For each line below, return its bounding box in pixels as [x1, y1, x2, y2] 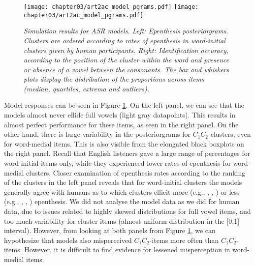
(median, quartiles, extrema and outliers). [24, 83, 150, 93]
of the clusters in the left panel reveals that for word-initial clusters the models [4, 177, 242, 187]
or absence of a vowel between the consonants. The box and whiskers [24, 64, 229, 74]
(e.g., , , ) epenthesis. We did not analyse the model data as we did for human [4, 196, 240, 207]
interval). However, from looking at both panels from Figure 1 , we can [4, 225, 216, 236]
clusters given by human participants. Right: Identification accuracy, [24, 45, 229, 55]
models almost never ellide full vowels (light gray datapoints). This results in [4, 110, 236, 120]
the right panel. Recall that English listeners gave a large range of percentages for [4, 148, 251, 158]
